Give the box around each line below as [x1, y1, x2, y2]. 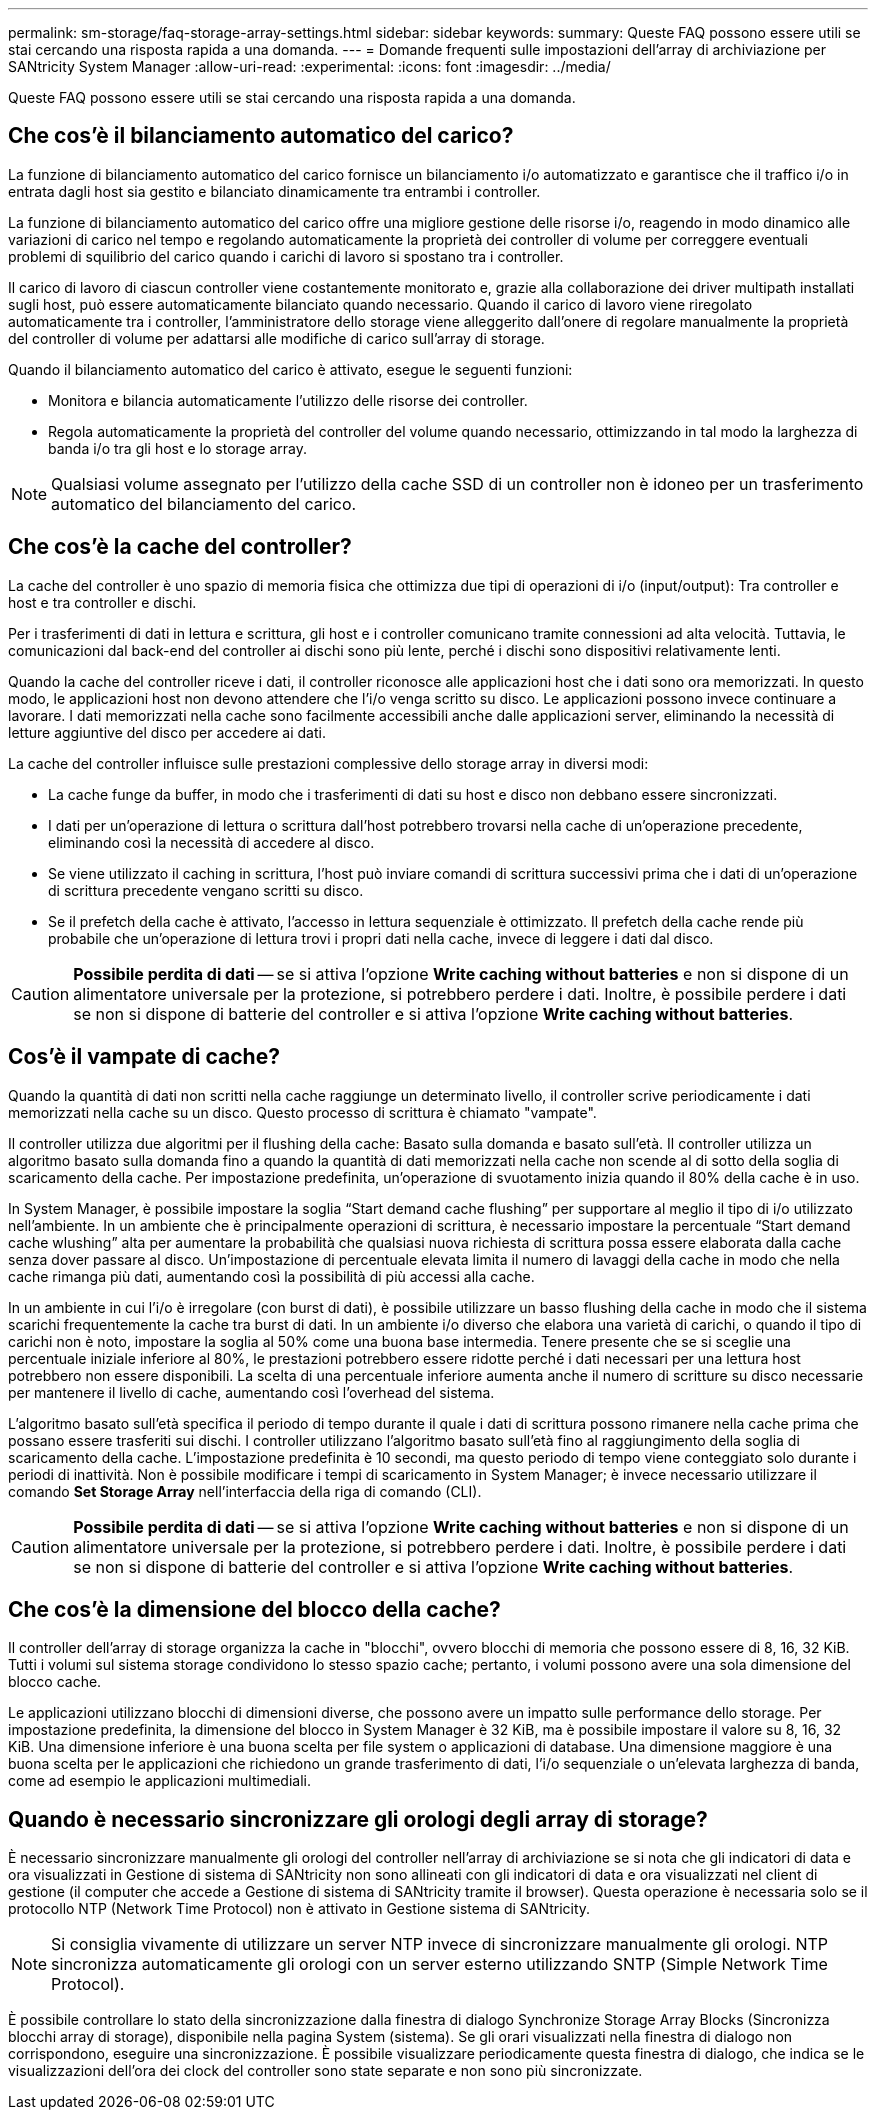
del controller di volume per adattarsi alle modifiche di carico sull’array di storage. [8, 329, 545, 347]
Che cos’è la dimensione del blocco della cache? [8, 1596, 501, 1622]
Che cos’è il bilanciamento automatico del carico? [8, 123, 514, 149]
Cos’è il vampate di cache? [8, 1044, 280, 1070]
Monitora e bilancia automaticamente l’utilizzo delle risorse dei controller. [48, 391, 528, 409]
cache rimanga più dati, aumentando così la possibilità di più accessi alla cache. [8, 1267, 535, 1285]
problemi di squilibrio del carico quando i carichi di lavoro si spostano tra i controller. [8, 247, 564, 265]
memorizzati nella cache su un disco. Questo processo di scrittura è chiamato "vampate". [8, 1103, 597, 1121]
